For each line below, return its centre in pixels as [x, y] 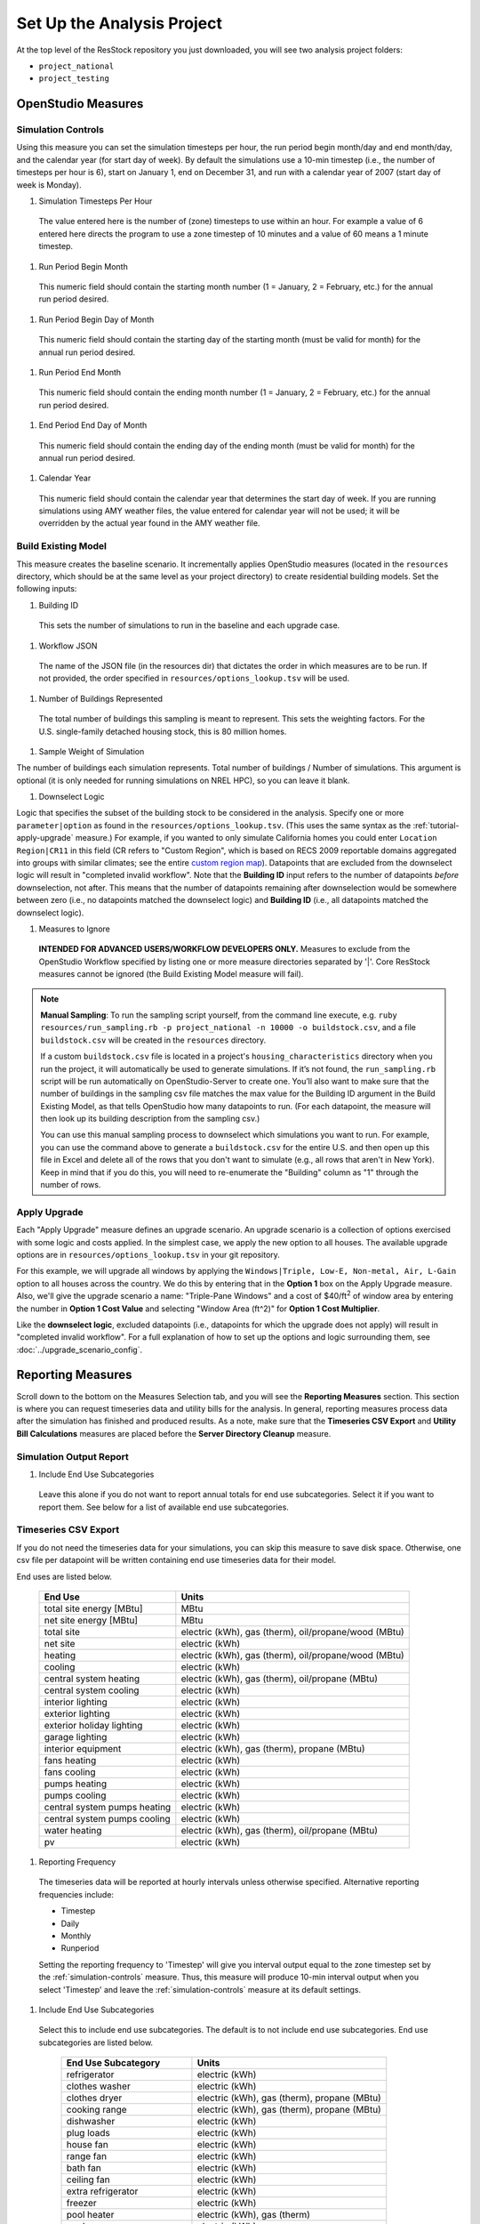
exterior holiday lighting [93, 1725]
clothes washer [98, 2086]
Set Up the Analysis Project [119, 23]
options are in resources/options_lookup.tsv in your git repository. [148, 1254]
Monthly [76, 1936]
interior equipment [83, 1748]
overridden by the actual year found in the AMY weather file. [149, 523]
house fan [87, 2145]
